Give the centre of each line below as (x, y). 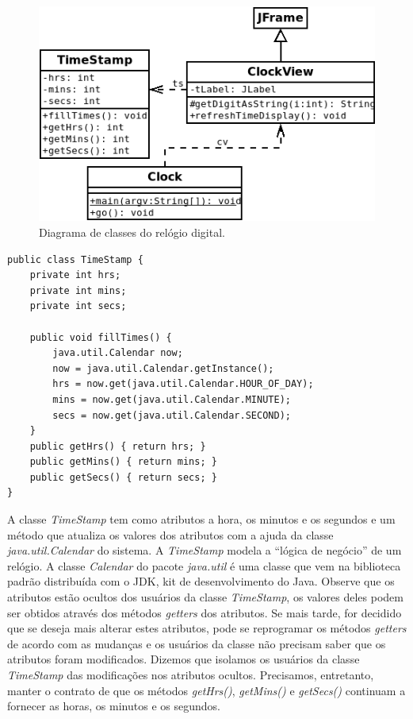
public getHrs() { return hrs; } (118, 446)
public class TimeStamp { (75, 259)
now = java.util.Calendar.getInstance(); (163, 368)
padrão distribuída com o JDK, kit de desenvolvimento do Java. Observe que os (201, 581)
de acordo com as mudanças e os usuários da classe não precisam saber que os (197, 643)
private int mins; (78, 290)
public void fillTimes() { (101, 337)
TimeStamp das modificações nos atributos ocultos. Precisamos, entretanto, (191, 675)
